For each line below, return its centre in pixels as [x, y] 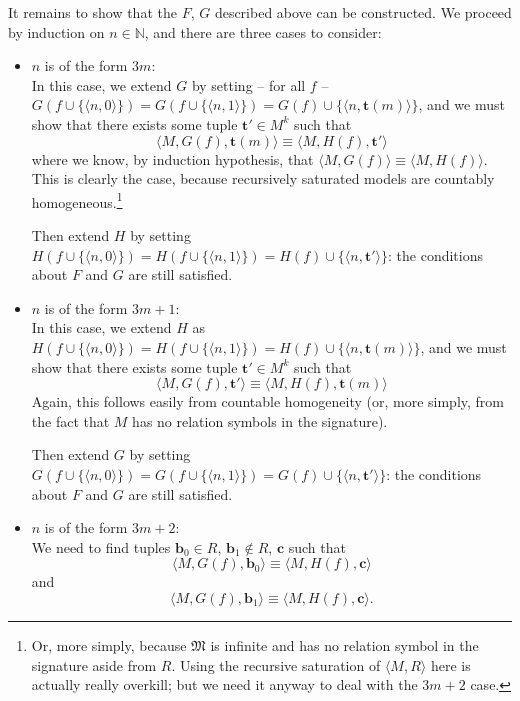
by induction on [56, 31]
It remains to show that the [92, 12]
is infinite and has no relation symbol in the [344, 644]
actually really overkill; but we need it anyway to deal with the [224, 684]
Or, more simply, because [109, 644]
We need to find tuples [101, 546]
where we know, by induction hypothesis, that [172, 158]
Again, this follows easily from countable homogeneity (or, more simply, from [267, 401]
